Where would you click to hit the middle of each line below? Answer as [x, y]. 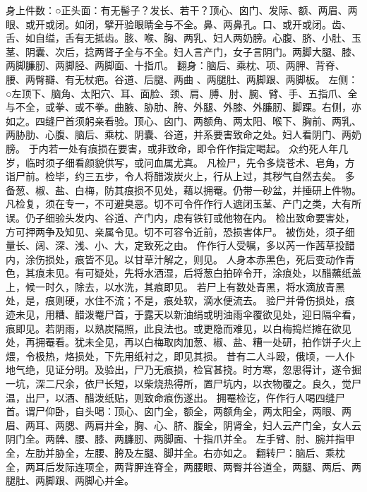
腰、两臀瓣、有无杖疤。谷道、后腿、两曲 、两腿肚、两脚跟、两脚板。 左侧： [182, 79]
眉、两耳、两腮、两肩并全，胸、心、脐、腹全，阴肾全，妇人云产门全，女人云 [183, 425]
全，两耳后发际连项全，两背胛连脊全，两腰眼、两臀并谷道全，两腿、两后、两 [183, 466]
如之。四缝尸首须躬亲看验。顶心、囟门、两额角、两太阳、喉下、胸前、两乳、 [183, 120]
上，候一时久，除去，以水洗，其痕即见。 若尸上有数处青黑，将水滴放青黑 [175, 286]
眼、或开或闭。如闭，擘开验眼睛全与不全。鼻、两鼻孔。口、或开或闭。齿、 [179, 24]
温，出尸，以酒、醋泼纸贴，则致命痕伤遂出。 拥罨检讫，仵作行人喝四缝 [170, 397]
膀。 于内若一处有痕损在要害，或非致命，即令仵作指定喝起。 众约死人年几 [177, 148]
